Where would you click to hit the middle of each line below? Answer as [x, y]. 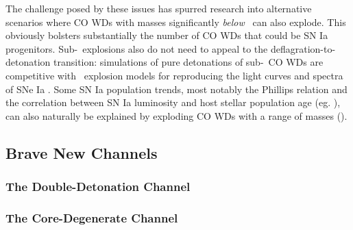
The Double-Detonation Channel [98, 187]
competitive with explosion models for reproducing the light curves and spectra [174, 75]
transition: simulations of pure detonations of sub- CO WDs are [188, 62]
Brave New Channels [82, 152]
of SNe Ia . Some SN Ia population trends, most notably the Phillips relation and [176, 89]
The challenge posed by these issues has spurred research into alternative [159, 8]
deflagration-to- [303, 48]
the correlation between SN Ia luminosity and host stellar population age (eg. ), [173, 102]
